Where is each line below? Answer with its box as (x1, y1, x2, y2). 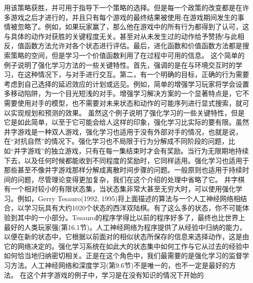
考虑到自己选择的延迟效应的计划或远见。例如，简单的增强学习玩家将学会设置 (4, 78, 249, 89)
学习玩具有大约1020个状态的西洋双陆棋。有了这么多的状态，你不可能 (24, 203, 242, 213)
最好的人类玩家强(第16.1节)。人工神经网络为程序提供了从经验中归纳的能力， (4, 222, 246, 232)
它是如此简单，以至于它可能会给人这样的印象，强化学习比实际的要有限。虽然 (4, 117, 249, 127)
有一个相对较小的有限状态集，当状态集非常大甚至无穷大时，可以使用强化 (4, 184, 235, 194)
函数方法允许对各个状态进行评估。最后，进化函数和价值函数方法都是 (24, 40, 242, 51)
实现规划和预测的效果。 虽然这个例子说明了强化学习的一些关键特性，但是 (10, 107, 245, 117)
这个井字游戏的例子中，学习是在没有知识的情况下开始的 (26, 269, 204, 280)
